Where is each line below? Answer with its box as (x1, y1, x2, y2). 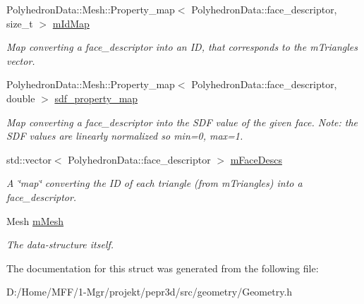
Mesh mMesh (6, 213, 64, 228)
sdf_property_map (54, 90, 138, 105)
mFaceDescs (230, 152, 282, 166)
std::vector (6, 152, 51, 166)
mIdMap (52, 16, 90, 30)
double (6, 90, 35, 105)
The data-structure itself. (6, 237, 114, 252)
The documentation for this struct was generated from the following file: (6, 260, 319, 275)
